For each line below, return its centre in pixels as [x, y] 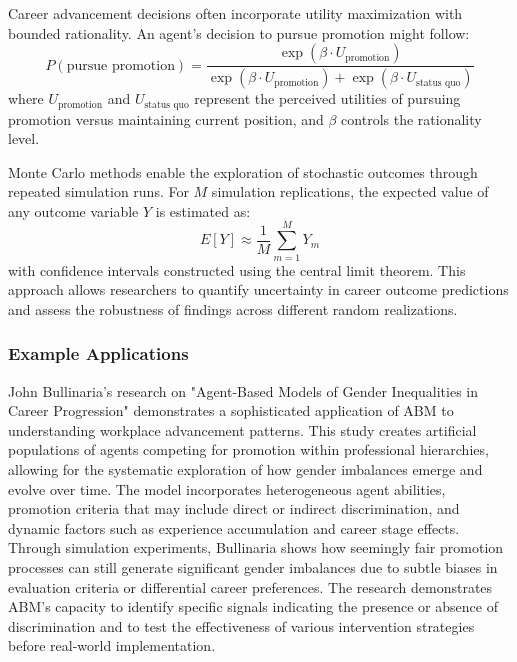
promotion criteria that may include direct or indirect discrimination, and [234, 508]
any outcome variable [73, 210]
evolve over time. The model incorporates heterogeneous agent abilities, [227, 488]
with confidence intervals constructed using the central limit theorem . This [237, 269]
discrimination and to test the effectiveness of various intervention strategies [241, 625]
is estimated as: [203, 210]
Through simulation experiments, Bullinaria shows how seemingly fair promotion [256, 547]
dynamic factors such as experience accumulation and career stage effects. [234, 527]
